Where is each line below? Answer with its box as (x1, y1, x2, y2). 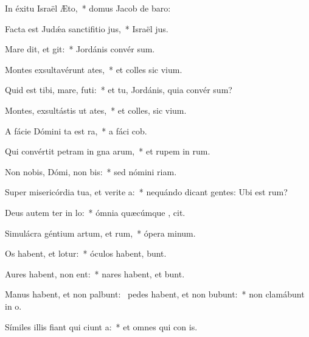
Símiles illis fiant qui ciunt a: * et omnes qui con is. (5, 320, 198, 333)
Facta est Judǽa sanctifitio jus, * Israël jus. (5, 22, 168, 35)
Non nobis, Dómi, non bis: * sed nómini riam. (5, 165, 177, 178)
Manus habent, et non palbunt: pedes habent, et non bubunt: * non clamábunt (5, 288, 305, 301)
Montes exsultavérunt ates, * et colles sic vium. (5, 63, 182, 75)
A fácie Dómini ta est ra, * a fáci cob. (5, 124, 147, 137)
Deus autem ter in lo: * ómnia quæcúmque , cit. (5, 206, 186, 218)
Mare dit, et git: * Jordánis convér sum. (5, 43, 155, 55)
